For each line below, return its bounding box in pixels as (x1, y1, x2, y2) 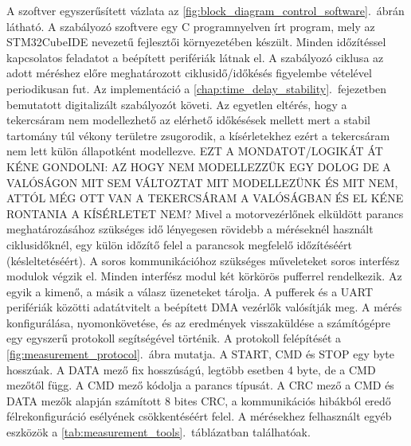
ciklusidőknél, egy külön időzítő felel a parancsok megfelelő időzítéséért (6, 236, 352, 252)
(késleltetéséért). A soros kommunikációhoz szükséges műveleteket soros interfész (6, 252, 400, 268)
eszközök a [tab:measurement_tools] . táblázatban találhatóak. (6, 424, 311, 440)
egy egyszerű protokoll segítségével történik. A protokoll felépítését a (6, 330, 342, 346)
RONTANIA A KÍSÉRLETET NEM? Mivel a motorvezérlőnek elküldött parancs (6, 205, 404, 221)
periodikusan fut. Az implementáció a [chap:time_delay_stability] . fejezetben (6, 80, 387, 96)
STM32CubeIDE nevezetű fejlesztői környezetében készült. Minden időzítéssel (6, 33, 386, 50)
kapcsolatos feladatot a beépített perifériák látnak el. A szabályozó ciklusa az (6, 49, 384, 65)
